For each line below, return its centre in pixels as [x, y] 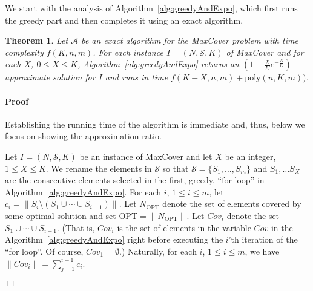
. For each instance [128, 52]
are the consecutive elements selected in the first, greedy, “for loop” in [135, 180]
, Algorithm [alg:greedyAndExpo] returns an [158, 64]
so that [176, 168]
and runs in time [137, 77]
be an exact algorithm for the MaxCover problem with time [190, 40]
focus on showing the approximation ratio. [83, 136]
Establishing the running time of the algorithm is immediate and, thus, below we [155, 124]
